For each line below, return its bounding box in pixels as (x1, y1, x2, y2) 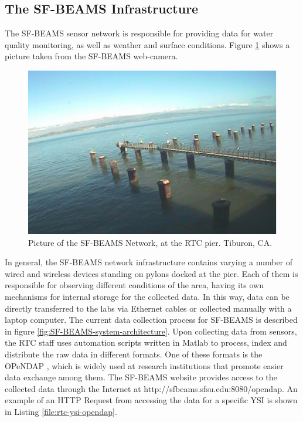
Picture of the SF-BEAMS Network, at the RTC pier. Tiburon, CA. (28, 236, 273, 248)
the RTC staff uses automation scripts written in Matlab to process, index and (5, 336, 287, 349)
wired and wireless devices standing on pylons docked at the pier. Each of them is (5, 267, 298, 279)
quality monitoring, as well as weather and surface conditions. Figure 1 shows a (5, 38, 290, 50)
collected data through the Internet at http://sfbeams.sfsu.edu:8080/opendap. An (5, 382, 298, 394)
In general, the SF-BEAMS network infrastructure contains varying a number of (5, 256, 293, 268)
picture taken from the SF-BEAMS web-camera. (5, 50, 178, 62)
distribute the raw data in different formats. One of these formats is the (5, 348, 263, 360)
